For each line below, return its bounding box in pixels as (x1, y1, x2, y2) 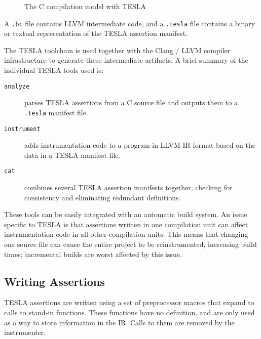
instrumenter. (4, 327, 46, 337)
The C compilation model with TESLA (24, 1, 146, 11)
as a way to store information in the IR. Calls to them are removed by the (4, 317, 235, 327)
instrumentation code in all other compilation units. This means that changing (4, 229, 248, 239)
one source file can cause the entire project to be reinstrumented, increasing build (4, 239, 257, 249)
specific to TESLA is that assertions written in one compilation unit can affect (4, 219, 248, 229)
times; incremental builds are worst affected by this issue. (4, 248, 182, 259)
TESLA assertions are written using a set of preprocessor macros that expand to (4, 297, 254, 308)
